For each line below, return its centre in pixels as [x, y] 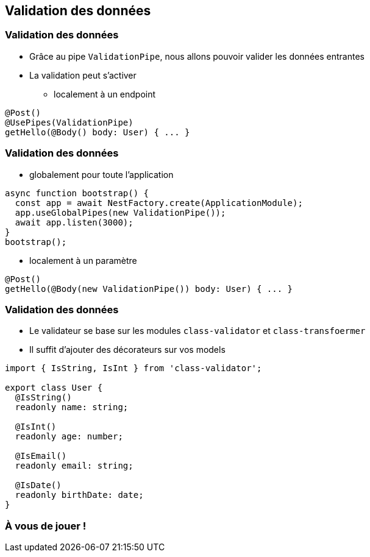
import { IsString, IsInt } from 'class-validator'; [133, 368]
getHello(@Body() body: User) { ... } [98, 132]
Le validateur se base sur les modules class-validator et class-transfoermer [197, 331]
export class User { [54, 388]
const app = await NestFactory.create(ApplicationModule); [159, 203]
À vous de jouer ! [46, 526]
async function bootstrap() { [77, 193]
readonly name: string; [72, 407]
